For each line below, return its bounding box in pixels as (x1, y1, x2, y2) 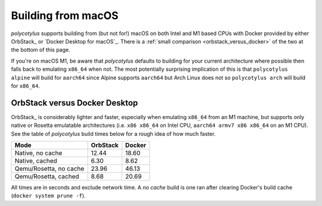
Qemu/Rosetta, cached (14, 172, 80, 180)
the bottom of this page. (11, 46, 70, 54)
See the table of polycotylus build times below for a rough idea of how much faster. (11, 130, 216, 137)
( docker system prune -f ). (11, 192, 86, 199)
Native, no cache (14, 149, 63, 157)
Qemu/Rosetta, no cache (14, 164, 85, 173)
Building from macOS (11, 9, 119, 22)
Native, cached (14, 157, 58, 165)
